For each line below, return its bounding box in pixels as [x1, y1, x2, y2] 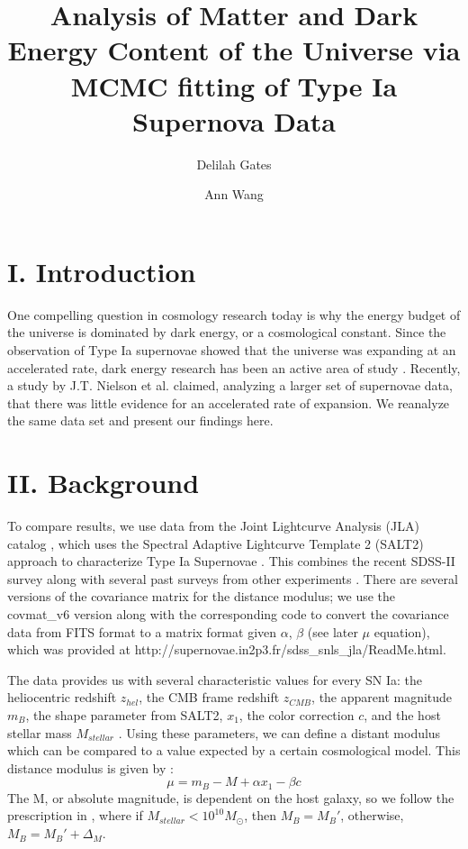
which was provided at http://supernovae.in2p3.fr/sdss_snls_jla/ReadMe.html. [7, 640, 446, 659]
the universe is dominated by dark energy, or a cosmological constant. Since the [7, 323, 446, 342]
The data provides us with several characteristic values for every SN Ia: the [7, 670, 423, 689]
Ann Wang [204, 185, 264, 204]
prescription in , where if [7, 806, 143, 825]
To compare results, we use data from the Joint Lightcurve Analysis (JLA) [7, 516, 419, 535]
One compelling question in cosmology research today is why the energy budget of [7, 305, 461, 324]
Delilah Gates [196, 154, 272, 173]
